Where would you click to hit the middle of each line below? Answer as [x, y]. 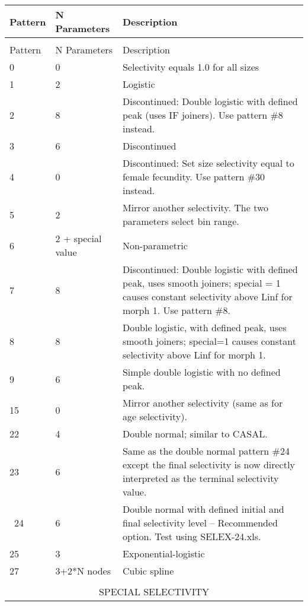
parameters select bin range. [181, 221]
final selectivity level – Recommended [200, 523]
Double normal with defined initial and [203, 509]
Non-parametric [155, 245]
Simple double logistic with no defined [201, 372]
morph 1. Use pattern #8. [176, 310]
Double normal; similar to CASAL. [195, 434]
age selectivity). [155, 416]
